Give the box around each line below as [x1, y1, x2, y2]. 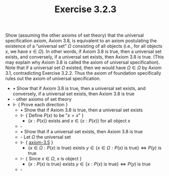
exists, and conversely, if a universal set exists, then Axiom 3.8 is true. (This [5, 54, 164, 60]
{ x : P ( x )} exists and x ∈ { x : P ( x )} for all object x [27, 118, 131, 124]
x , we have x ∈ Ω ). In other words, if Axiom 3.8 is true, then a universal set [5, 48, 162, 54]
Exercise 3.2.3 [54, 4, 117, 15]
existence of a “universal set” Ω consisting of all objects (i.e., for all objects [5, 43, 163, 49]
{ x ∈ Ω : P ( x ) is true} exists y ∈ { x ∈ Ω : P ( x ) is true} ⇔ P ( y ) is [27, 145, 162, 151]
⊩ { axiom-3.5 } [20, 139, 53, 145]
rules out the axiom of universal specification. [5, 75, 101, 82]
